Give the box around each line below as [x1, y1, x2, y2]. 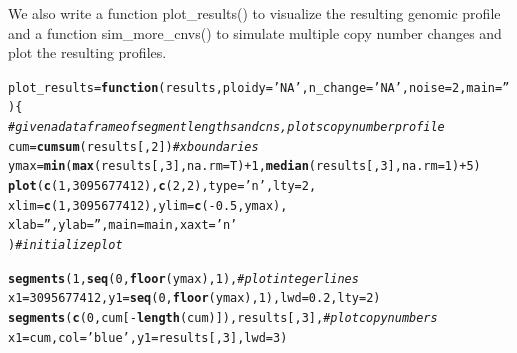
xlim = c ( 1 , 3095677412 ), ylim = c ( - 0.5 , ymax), [8, 198, 288, 213]
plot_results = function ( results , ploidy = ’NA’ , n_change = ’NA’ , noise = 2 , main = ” [8, 80, 510, 95]
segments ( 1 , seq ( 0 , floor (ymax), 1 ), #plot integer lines [8, 271, 359, 286]
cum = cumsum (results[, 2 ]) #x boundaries [8, 139, 259, 154]
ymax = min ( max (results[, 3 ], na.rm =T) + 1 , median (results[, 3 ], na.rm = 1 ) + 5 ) [8, 159, 481, 174]
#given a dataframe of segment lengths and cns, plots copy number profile [8, 120, 445, 135]
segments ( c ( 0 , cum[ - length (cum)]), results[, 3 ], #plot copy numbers [8, 311, 438, 325]
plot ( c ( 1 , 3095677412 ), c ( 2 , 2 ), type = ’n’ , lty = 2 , [8, 179, 317, 194]
